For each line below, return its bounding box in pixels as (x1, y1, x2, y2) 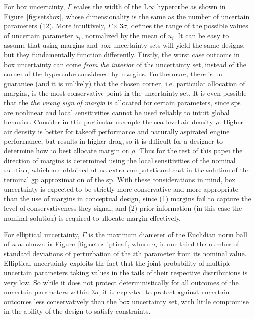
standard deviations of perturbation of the (4, 248, 131, 258)
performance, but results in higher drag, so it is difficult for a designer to (4, 136, 223, 146)
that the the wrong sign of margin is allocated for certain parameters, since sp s (4, 97, 241, 107)
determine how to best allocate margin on (4, 145, 129, 155)
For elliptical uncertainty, (4, 229, 80, 239)
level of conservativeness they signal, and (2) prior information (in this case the (4, 203, 242, 213)
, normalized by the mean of (81, 30, 166, 40)
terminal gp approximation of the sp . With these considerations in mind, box (4, 174, 236, 184)
